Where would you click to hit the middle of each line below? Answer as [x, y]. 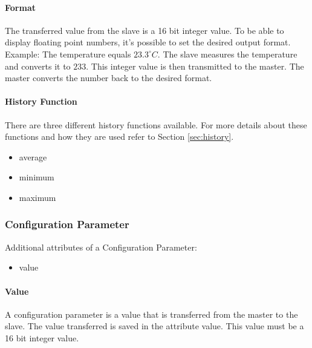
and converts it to [38, 66]
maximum [37, 197]
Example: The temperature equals [68, 54]
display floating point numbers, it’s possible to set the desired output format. [148, 42]
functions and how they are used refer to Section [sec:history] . [119, 136]
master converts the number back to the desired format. [109, 78]
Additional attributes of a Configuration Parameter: [101, 247]
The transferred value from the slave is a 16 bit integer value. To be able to [145, 30]
